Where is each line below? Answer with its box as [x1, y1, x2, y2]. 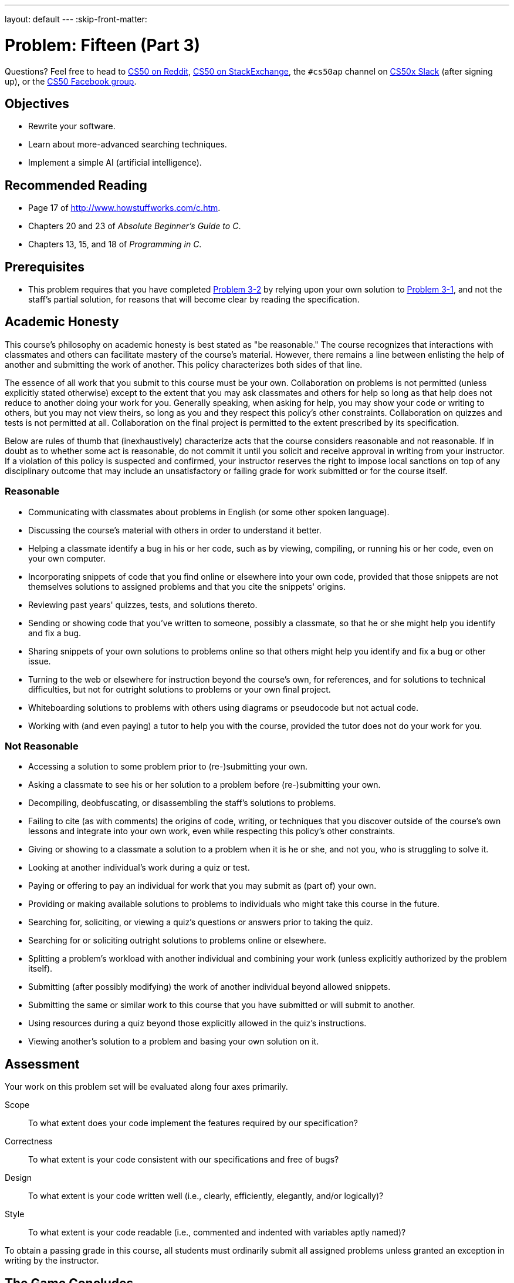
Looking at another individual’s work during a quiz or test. [28, 862, 250, 873]
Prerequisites [5, 259, 84, 274]
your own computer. [28, 553, 106, 563]
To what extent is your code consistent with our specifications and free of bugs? [28, 1154, 339, 1165]
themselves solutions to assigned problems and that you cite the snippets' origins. [28, 581, 346, 592]
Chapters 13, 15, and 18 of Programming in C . [28, 239, 202, 250]
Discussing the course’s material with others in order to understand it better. [28, 525, 322, 535]
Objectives [5, 96, 69, 111]
